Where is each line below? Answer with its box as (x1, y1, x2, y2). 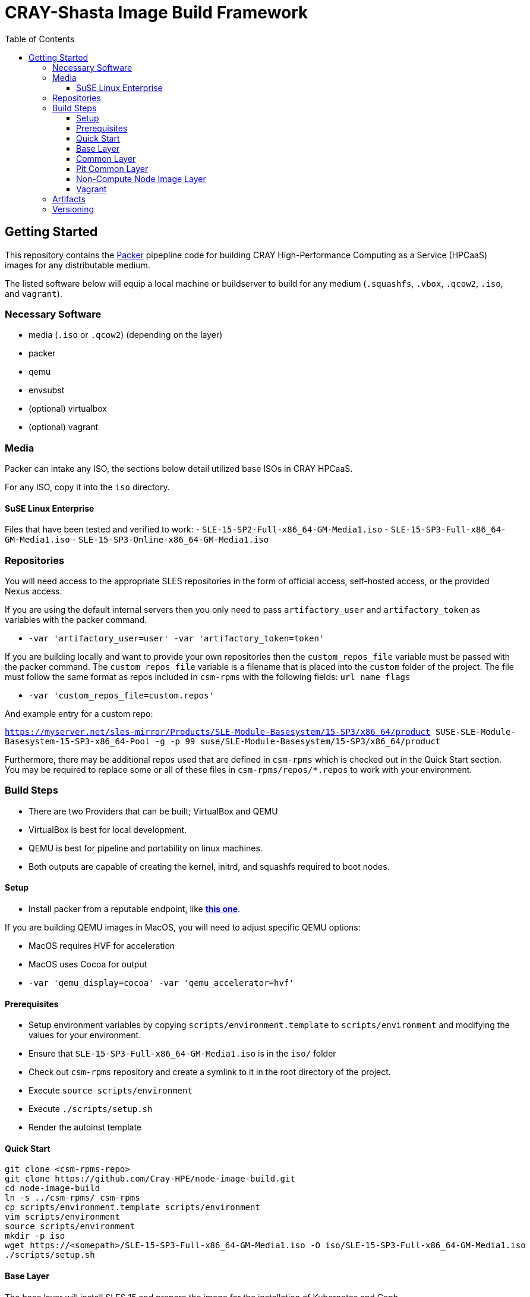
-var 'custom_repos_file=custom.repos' (29, 691, 214, 701)
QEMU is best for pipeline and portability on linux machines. (29, 842, 263, 853)
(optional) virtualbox (29, 403, 108, 414)
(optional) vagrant (29, 422, 99, 433)
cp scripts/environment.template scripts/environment (5, 1202, 260, 1213)
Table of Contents (5, 33, 75, 44)
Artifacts (52, 193, 86, 204)
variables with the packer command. (5, 615, 147, 625)
